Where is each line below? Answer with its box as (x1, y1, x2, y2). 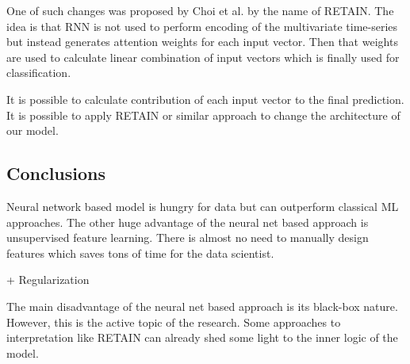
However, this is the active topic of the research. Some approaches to (6, 313, 341, 330)
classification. (6, 64, 71, 81)
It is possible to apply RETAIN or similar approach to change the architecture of (6, 106, 400, 123)
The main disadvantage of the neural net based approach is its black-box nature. (6, 297, 398, 314)
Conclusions (6, 161, 106, 186)
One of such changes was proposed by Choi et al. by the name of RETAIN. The (6, 2, 394, 18)
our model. (6, 122, 59, 139)
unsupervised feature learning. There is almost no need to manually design (6, 229, 369, 246)
